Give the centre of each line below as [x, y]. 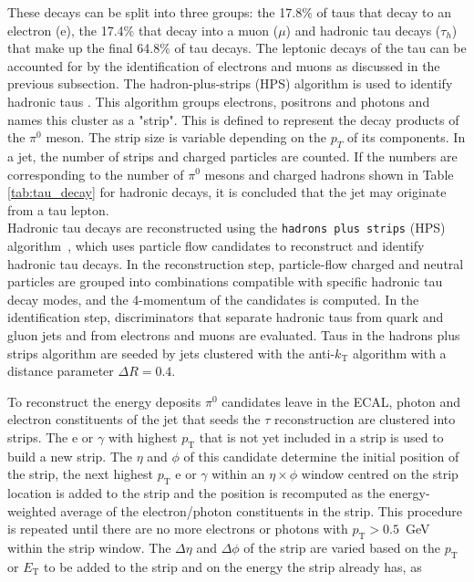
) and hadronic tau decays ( [363, 30]
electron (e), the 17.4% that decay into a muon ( [143, 30]
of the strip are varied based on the [342, 548]
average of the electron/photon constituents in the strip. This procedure [262, 510]
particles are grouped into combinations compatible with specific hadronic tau [225, 281]
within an [238, 474]
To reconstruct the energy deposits [104, 401]
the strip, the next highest [81, 474]
